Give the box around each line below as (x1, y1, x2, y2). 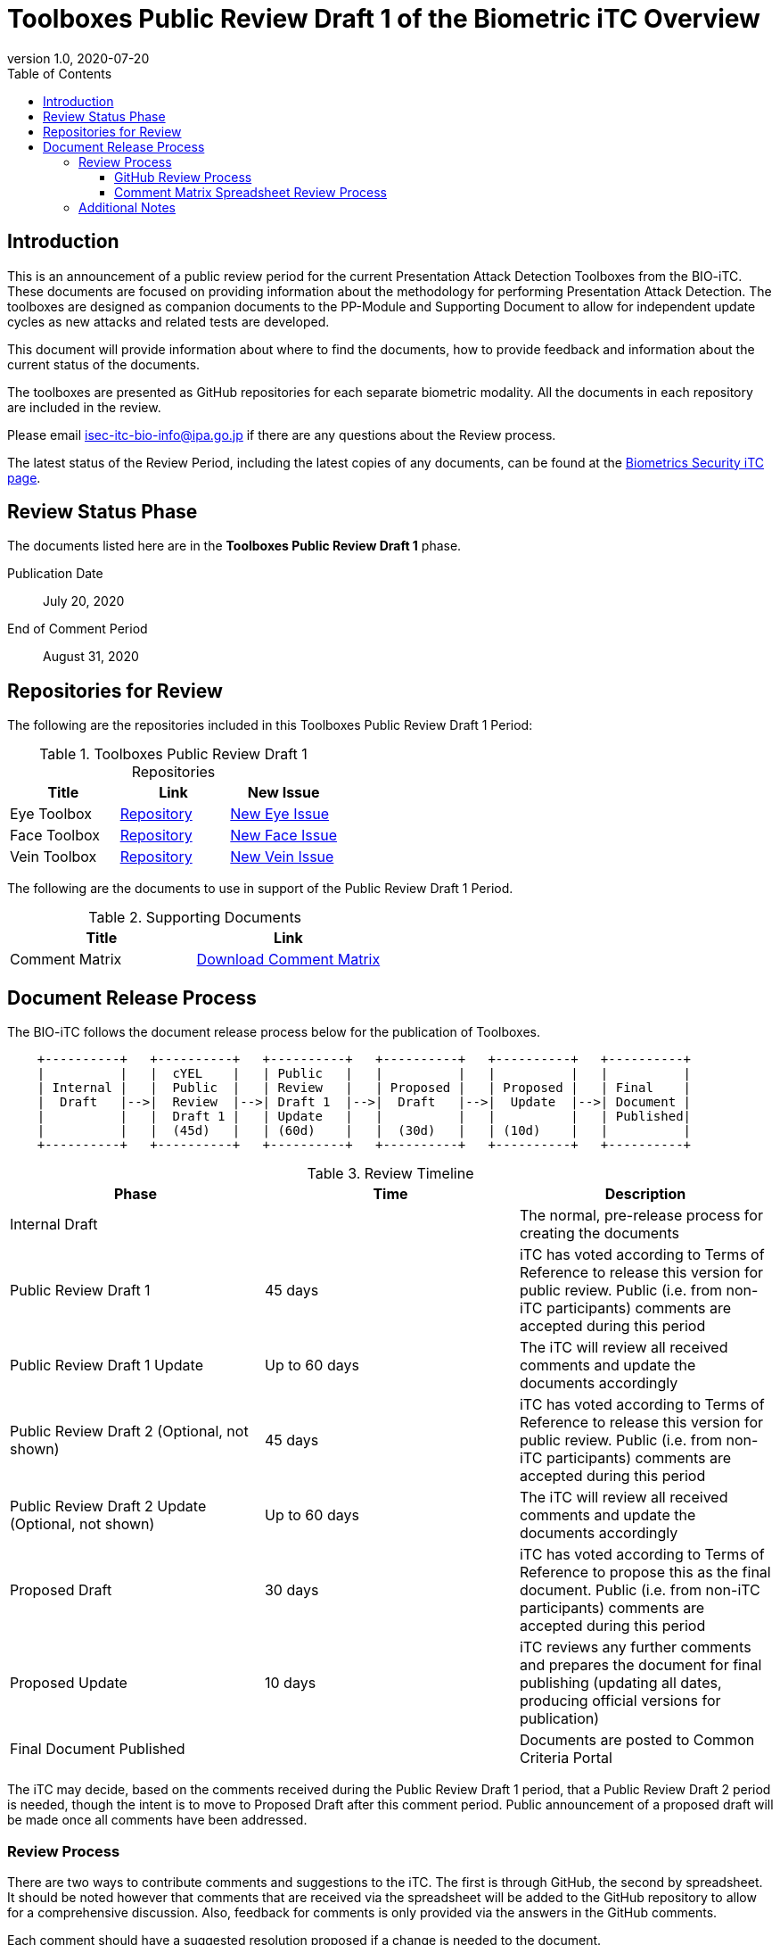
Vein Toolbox (10, 848, 97, 866)
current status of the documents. (7, 356, 201, 372)
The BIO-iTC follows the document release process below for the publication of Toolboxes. (7, 1024, 541, 1040)
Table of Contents (7, 65, 112, 81)
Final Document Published (10, 1740, 185, 1759)
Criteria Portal (519, 1749, 612, 1767)
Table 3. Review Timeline (307, 1164, 474, 1183)
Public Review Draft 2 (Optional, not (10, 1422, 249, 1441)
